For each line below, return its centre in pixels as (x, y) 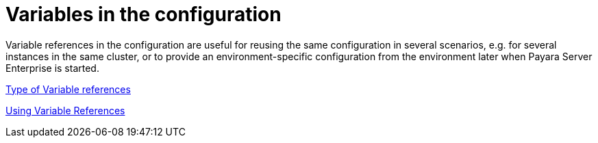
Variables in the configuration (144, 14)
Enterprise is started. (52, 68)
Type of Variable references (68, 89)
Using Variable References (65, 110)
